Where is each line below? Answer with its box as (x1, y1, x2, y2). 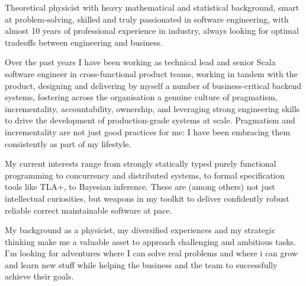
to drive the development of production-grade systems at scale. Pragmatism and (5, 114, 295, 126)
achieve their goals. (5, 270, 74, 282)
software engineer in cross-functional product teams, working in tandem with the (5, 67, 298, 80)
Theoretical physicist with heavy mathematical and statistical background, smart (5, 1, 299, 13)
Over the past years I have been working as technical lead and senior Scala (5, 56, 276, 68)
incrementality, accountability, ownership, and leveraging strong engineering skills (5, 102, 300, 115)
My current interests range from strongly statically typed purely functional (5, 157, 276, 170)
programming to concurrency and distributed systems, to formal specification (5, 169, 285, 181)
